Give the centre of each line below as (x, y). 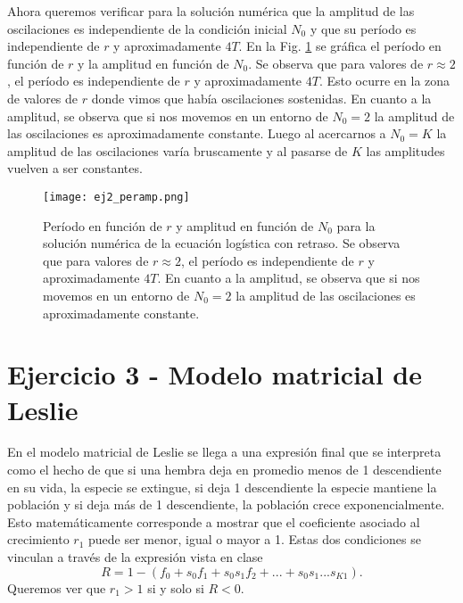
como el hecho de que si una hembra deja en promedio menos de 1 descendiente (224, 470)
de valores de (43, 98)
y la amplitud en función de (153, 63)
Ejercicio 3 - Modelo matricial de (215, 374)
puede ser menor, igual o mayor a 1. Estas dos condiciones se (254, 539)
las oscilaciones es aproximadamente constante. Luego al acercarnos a (197, 133)
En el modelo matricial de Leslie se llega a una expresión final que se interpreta (224, 452)
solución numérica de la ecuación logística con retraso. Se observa (222, 243)
